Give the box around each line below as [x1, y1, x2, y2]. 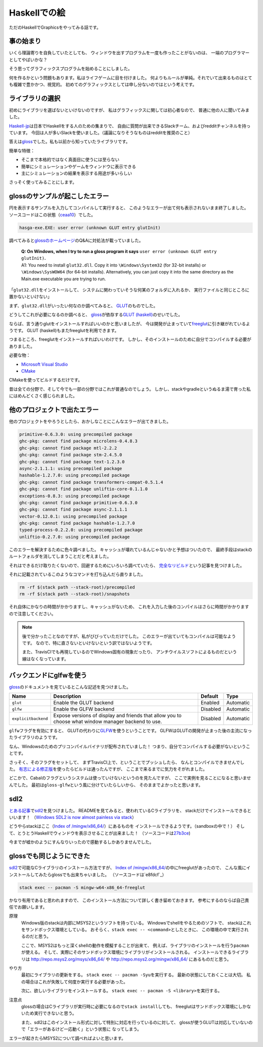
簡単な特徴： [9, 147, 35, 153]
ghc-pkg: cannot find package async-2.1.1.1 [19, 507, 128, 512]
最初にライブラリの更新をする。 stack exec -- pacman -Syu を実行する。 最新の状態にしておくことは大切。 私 [21, 972, 251, 978]
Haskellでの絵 [9, 7, 66, 18]
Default [200, 693, 219, 700]
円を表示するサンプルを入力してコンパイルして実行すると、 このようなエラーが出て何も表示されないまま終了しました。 [9, 205, 249, 211]
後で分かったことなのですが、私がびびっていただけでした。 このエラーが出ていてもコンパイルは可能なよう [22, 633, 236, 639]
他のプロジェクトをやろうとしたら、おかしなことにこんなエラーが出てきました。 [9, 419, 171, 424]
